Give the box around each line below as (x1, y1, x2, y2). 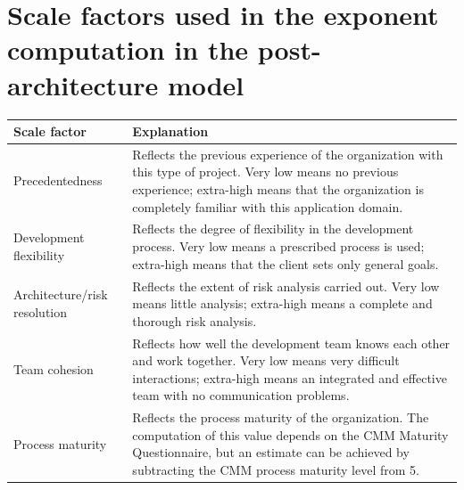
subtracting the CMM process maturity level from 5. (132, 460, 419, 478)
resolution (13, 302, 68, 321)
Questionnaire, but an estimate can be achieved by (132, 443, 410, 461)
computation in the (7, 31, 249, 68)
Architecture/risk (13, 285, 108, 304)
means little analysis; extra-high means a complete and (132, 294, 433, 313)
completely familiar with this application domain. (132, 197, 403, 216)
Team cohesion (13, 359, 94, 378)
